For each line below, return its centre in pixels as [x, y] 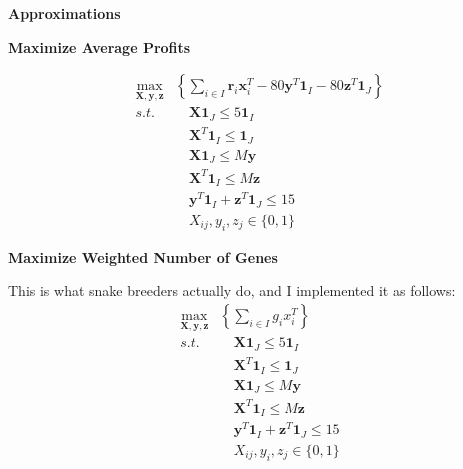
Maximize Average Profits [99, 46]
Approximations [64, 13]
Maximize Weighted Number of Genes [143, 256]
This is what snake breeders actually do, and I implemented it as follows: [232, 290]
